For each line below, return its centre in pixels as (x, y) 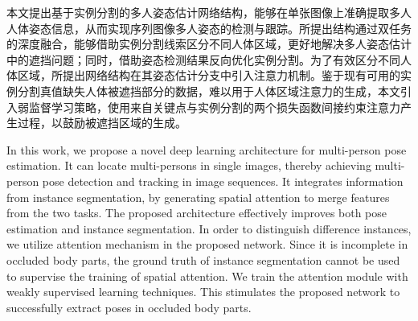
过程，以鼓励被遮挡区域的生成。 (102, 123)
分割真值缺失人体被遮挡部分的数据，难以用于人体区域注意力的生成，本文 (209, 91)
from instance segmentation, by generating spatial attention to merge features (198, 197)
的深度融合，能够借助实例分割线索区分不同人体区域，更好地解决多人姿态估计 (209, 44)
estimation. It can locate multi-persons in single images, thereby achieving (189, 165)
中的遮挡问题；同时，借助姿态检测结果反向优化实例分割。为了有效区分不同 (203, 59)
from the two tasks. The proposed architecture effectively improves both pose (197, 213)
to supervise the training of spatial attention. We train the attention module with (207, 276)
